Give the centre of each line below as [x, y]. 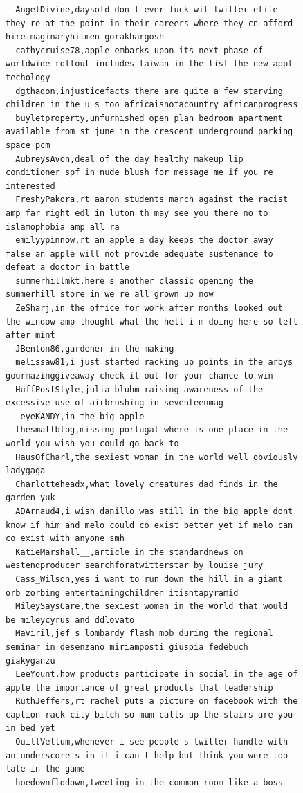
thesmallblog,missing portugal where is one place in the [152, 430]
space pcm [28, 145]
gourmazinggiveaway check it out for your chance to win [139, 376]
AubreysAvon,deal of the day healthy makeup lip [129, 159]
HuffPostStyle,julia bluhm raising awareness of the [139, 389]
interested [30, 186]
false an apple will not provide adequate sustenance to [139, 254]
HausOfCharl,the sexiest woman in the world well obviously [157, 457]
